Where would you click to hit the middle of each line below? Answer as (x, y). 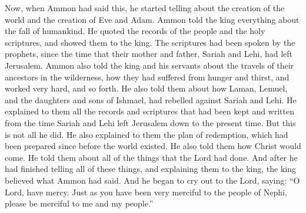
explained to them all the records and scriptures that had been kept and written (150, 111)
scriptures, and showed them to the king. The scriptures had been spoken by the (150, 42)
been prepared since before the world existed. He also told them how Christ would (153, 146)
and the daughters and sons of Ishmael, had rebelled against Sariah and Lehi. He (151, 99)
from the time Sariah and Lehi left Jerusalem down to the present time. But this (150, 122)
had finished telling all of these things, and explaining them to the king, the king (150, 169)
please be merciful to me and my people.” (79, 203)
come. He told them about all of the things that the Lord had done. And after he (151, 157)
